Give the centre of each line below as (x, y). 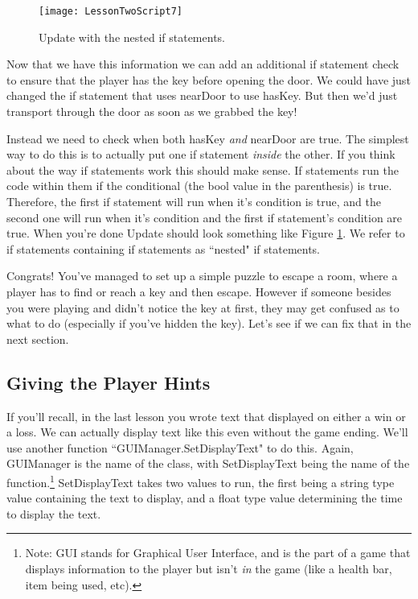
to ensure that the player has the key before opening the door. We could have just (209, 79)
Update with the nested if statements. (132, 37)
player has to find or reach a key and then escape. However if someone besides (199, 291)
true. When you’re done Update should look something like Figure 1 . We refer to (206, 233)
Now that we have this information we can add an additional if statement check (203, 64)
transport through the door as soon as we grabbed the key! (152, 112)
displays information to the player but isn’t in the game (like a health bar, (209, 568)
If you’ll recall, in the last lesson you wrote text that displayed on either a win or (206, 416)
